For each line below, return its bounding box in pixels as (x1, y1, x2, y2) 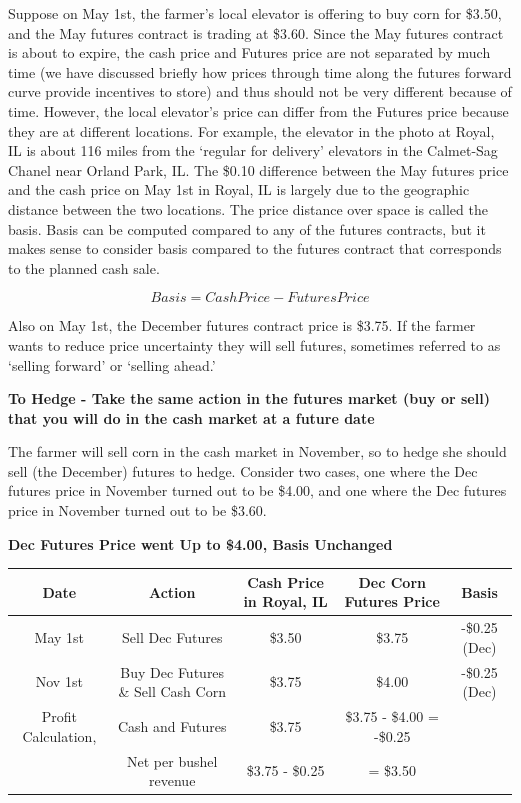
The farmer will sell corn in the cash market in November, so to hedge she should (8, 441, 507, 462)
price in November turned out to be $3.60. (8, 500, 267, 521)
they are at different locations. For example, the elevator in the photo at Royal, (8, 120, 495, 141)
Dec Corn (358, 571, 426, 592)
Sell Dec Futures (122, 626, 223, 647)
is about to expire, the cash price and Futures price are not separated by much (8, 42, 491, 63)
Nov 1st (35, 671, 83, 692)
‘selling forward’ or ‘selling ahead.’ (8, 354, 216, 375)
